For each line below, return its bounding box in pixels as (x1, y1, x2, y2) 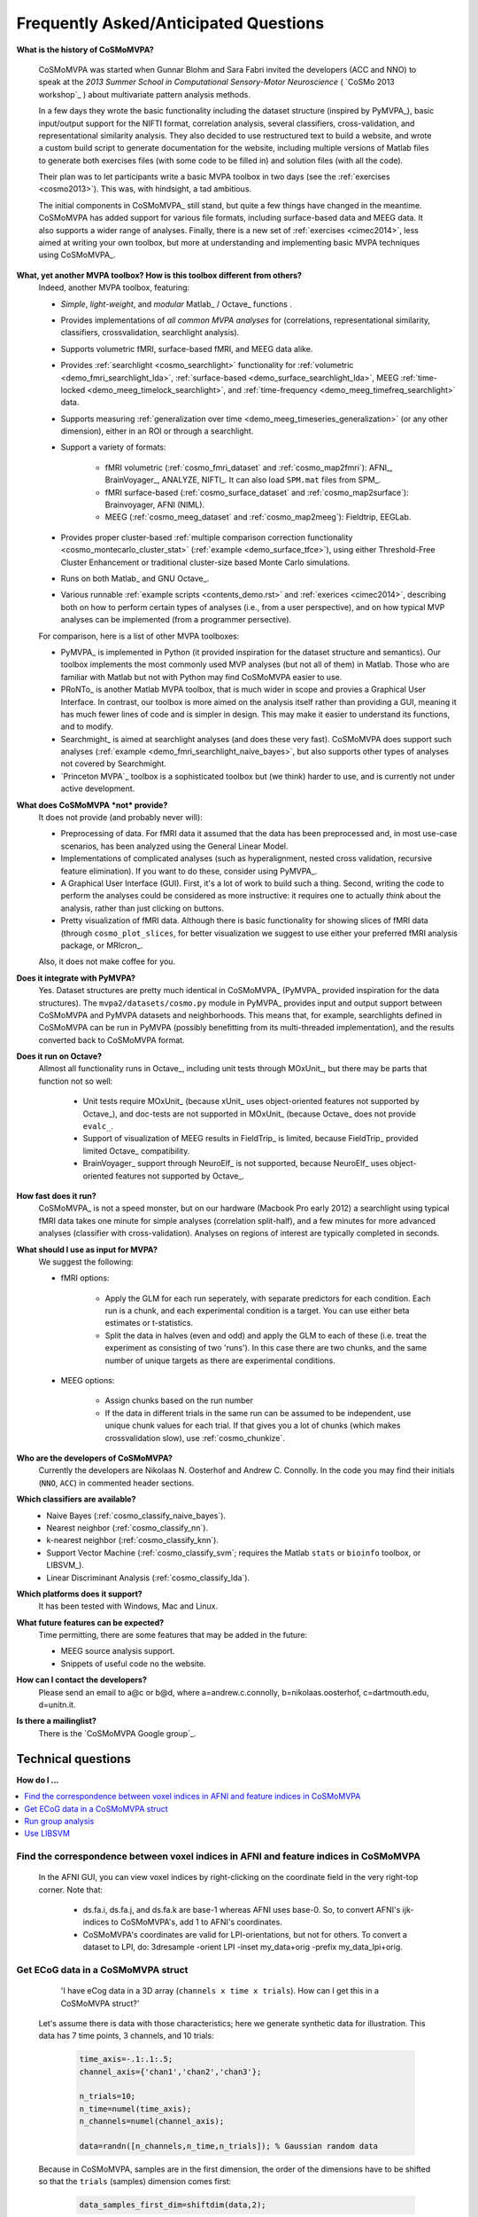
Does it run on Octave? (16, 1051, 102, 1061)
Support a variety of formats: (60, 442, 167, 452)
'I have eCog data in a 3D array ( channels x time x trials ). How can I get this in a (60, 1986, 380, 1996)
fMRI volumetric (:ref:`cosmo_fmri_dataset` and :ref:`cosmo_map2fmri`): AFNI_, (104, 462, 393, 473)
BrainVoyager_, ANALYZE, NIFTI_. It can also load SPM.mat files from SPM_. (104, 474, 382, 485)
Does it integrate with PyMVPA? (16, 972, 136, 983)
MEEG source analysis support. (60, 1646, 175, 1657)
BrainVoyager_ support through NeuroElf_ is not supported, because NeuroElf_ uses (82, 1158, 389, 1169)
